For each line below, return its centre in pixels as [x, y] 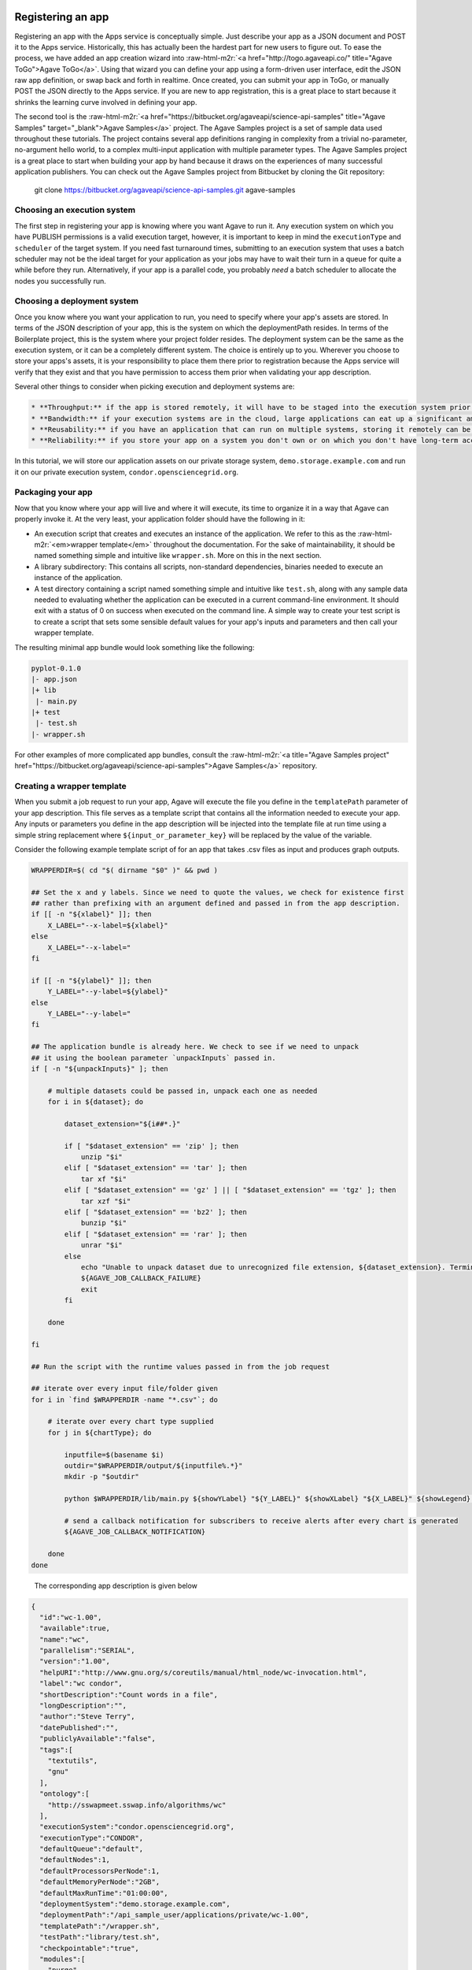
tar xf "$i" [104, 1179]
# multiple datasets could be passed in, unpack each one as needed [183, 1091]
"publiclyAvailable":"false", [98, 1739]
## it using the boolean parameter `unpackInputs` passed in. [153, 1057]
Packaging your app [54, 492]
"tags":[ [56, 1750]
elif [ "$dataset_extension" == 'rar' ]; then [155, 1234]
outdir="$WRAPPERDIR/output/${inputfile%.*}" [153, 1466]
